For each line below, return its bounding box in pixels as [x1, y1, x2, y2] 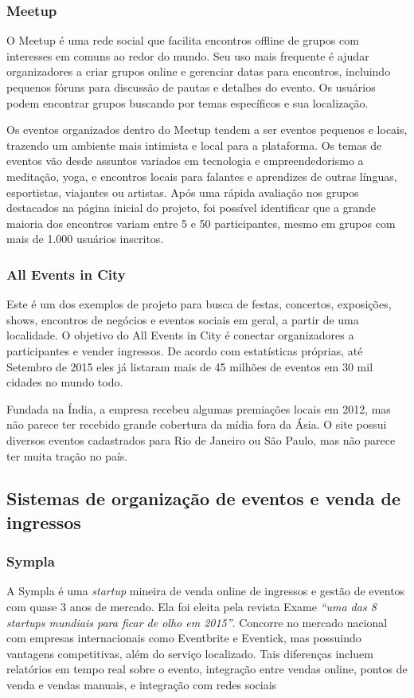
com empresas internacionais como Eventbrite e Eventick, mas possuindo [6, 629, 361, 646]
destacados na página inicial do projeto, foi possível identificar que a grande [6, 199, 377, 216]
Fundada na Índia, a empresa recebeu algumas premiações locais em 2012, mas [6, 400, 391, 417]
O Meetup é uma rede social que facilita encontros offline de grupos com [6, 32, 359, 49]
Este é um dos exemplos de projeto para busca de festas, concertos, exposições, [6, 296, 392, 312]
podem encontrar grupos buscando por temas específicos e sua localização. [6, 94, 369, 111]
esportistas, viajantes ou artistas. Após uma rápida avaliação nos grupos [6, 183, 359, 200]
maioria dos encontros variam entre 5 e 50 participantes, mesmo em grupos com [6, 214, 396, 231]
